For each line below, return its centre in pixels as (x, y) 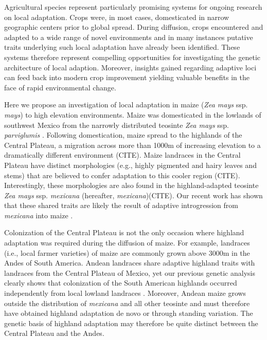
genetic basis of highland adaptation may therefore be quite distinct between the (131, 323)
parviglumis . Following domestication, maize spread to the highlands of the (123, 135)
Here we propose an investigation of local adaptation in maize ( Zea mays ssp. (126, 105)
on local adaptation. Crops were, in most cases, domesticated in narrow (117, 17)
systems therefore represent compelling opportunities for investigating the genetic (132, 57)
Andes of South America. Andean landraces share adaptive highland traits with (130, 263)
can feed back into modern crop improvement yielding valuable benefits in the (127, 77)
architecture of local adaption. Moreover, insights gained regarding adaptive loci (130, 67)
